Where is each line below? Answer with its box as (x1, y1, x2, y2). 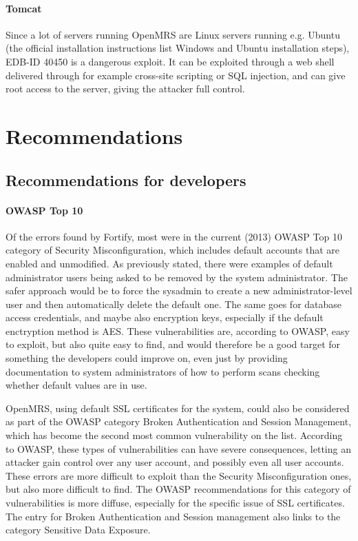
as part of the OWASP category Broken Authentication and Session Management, (6, 414, 352, 429)
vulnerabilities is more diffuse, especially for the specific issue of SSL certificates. (6, 496, 345, 509)
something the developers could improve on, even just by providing (6, 351, 288, 365)
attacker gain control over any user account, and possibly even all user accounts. (6, 455, 344, 469)
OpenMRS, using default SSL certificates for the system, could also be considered (6, 400, 350, 415)
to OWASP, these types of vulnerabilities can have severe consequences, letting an (6, 441, 351, 456)
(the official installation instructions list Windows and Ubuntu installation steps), (6, 41, 350, 55)
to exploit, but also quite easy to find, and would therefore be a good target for (6, 337, 341, 351)
